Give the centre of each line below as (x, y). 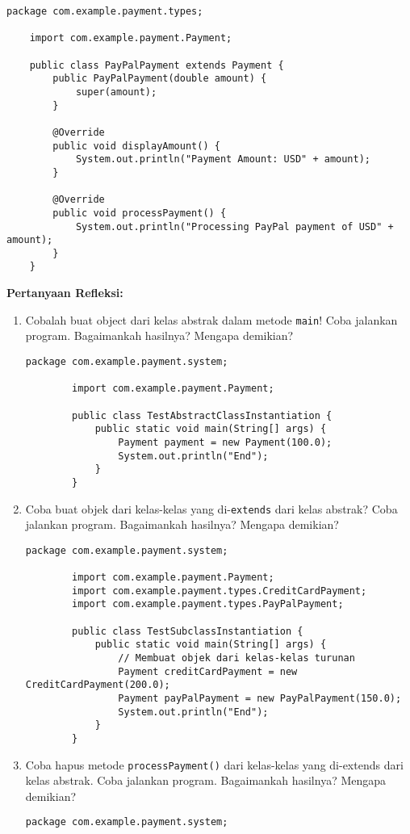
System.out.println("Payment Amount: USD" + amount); (223, 159)
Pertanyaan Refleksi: (65, 293)
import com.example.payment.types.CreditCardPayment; (220, 591)
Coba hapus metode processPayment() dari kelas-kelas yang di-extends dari (214, 764)
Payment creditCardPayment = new (208, 671)
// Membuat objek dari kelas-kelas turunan (236, 658)
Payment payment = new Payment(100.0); (225, 442)
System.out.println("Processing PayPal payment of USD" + (234, 226)
